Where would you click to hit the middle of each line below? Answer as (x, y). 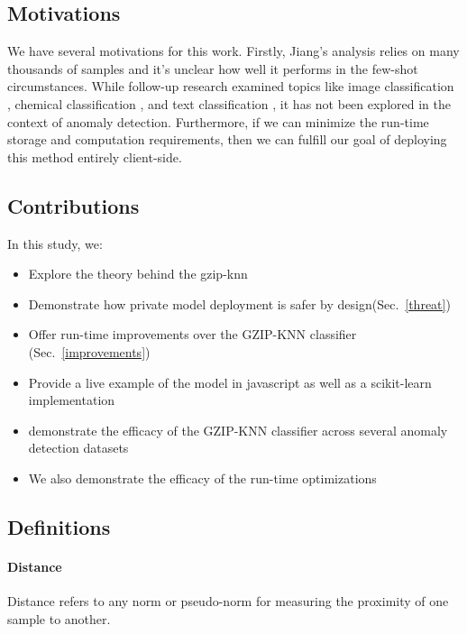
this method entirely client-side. (95, 156)
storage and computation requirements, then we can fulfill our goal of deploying (227, 139)
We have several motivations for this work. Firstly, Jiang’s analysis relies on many (233, 51)
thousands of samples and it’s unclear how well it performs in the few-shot (213, 68)
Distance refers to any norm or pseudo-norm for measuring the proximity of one (228, 601)
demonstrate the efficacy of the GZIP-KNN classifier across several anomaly (238, 430)
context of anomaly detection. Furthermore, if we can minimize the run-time (218, 121)
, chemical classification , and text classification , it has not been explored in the (229, 103)
